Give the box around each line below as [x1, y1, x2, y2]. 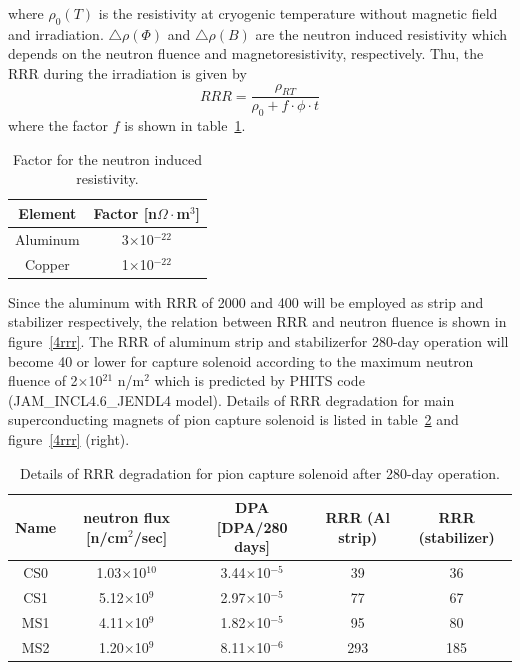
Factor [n [93, 202, 158, 223]
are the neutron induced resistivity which [255, 23, 508, 44]
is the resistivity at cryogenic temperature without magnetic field [98, 3, 498, 23]
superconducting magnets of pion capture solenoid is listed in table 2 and [8, 409, 459, 430]
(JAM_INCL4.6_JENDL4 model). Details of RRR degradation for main [8, 389, 455, 410]
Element [18, 202, 77, 223]
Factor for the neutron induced [13, 148, 202, 169]
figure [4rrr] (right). [8, 428, 130, 449]
